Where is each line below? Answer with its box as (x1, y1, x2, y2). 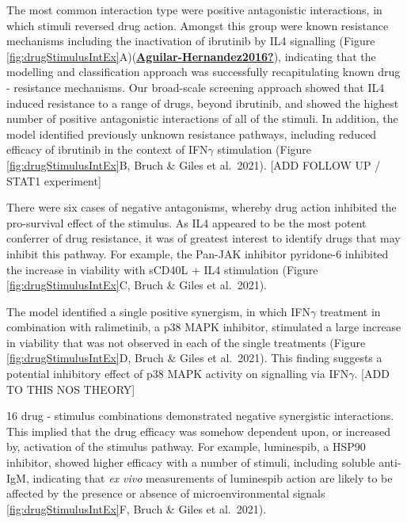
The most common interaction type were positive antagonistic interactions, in (6, 2, 382, 17)
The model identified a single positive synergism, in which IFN (6, 303, 310, 319)
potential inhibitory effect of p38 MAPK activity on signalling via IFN (6, 365, 349, 382)
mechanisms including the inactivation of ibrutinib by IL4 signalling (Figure (6, 32, 375, 49)
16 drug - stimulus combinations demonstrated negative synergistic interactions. (6, 407, 394, 424)
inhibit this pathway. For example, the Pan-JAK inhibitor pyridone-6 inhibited (6, 245, 389, 261)
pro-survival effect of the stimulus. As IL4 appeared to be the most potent (6, 214, 367, 231)
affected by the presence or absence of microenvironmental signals (6, 485, 325, 502)
